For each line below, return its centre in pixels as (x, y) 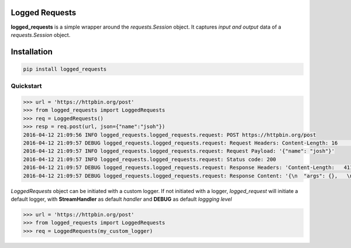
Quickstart (26, 86)
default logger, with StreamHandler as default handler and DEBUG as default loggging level (121, 199)
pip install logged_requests (65, 69)
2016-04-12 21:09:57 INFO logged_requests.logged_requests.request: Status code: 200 (149, 159)
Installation (32, 52)
